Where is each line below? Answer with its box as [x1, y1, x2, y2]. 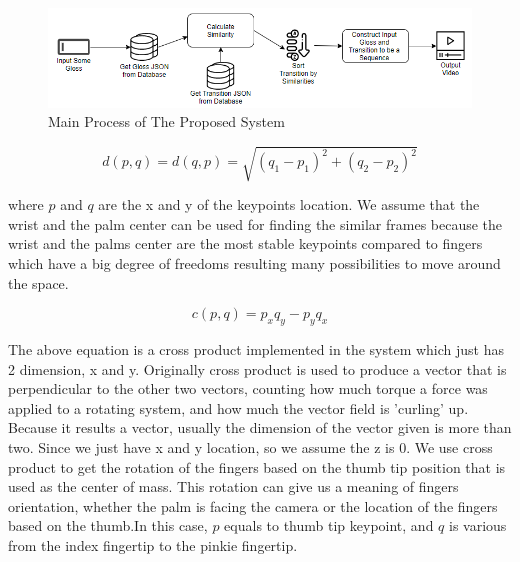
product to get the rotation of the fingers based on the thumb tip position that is [8, 456, 506, 477]
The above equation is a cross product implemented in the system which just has [8, 339, 505, 359]
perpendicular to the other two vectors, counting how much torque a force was [8, 378, 488, 399]
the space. [8, 272, 69, 293]
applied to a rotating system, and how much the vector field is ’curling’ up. [8, 397, 469, 418]
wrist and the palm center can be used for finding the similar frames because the [8, 213, 503, 234]
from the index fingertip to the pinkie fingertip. [8, 534, 298, 555]
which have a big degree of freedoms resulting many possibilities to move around [8, 253, 501, 274]
